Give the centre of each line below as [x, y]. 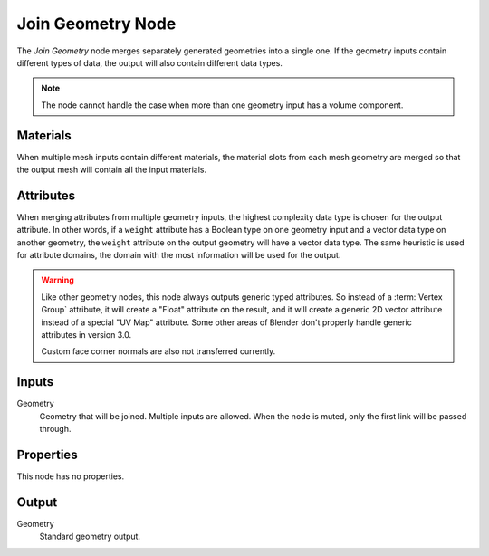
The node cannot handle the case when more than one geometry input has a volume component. [222, 105]
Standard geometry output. [90, 537]
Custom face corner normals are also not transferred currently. [158, 351]
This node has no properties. [71, 476]
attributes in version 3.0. [86, 335]
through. [55, 429]
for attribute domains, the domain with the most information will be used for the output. [179, 255]
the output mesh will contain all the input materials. [112, 170]
